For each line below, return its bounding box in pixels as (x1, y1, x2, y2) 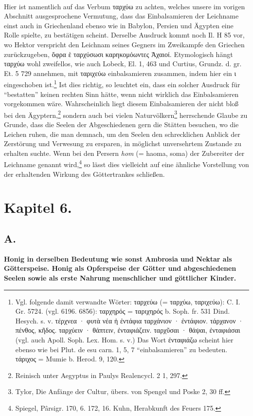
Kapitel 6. (4, 197, 72, 217)
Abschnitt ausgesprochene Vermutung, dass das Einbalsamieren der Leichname (4, 11, 239, 21)
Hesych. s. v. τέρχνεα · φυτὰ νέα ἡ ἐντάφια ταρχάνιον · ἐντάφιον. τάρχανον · (15, 315, 244, 325)
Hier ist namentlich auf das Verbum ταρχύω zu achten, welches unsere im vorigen (4, 1, 245, 11)
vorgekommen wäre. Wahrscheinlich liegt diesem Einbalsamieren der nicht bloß (4, 98, 239, 109)
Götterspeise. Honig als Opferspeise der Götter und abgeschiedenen (4, 263, 236, 273)
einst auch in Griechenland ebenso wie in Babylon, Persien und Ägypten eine (4, 20, 234, 30)
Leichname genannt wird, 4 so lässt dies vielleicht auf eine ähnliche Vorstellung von (4, 158, 249, 170)
